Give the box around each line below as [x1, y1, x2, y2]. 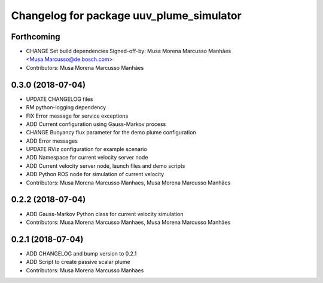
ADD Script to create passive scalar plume [26, 259, 131, 266]
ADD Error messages [26, 137, 78, 144]
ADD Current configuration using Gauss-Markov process [26, 120, 166, 128]
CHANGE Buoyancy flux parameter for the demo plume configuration [26, 129, 197, 136]
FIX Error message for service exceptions [26, 112, 129, 119]
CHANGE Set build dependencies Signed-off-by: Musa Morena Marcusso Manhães [26, 48, 231, 55]
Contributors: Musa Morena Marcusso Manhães [26, 64, 144, 71]
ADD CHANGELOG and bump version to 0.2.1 [26, 250, 137, 257]
